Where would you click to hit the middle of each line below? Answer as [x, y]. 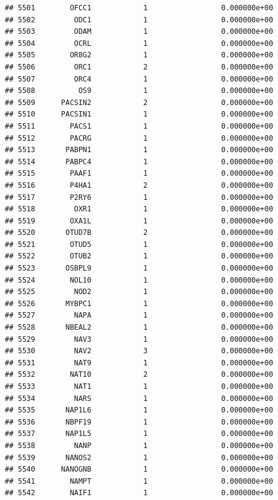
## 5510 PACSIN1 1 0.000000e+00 [139, 114]
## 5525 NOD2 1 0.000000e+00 [139, 292]
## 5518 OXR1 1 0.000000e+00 [139, 209]
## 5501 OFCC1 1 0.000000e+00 [139, 8]
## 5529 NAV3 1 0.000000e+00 [139, 339]
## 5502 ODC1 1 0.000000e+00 [139, 20]
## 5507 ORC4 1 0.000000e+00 [139, 79]
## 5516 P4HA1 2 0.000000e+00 [139, 185]
